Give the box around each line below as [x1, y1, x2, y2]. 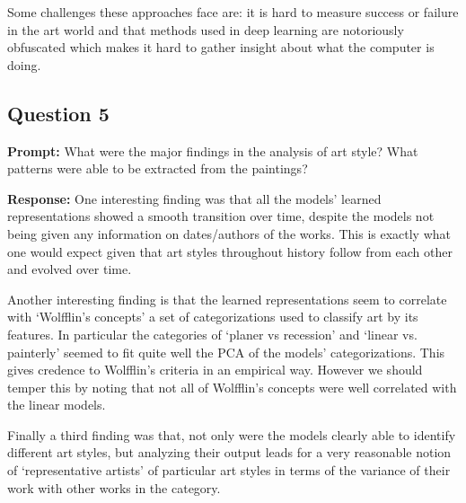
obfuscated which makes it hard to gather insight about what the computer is [7, 38, 435, 57]
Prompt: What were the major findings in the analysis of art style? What [7, 141, 418, 160]
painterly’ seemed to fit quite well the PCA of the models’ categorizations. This [7, 342, 445, 361]
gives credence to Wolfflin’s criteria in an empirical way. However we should [7, 360, 423, 379]
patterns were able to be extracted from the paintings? [7, 159, 308, 178]
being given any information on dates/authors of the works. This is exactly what [7, 224, 452, 243]
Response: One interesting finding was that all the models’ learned [7, 189, 382, 207]
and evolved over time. [7, 260, 132, 278]
